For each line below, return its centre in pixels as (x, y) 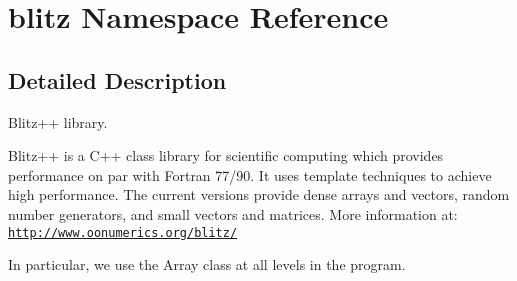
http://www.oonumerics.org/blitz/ (123, 232)
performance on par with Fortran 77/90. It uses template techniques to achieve (250, 174)
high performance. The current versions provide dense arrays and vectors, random (259, 194)
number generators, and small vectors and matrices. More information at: (233, 213)
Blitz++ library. (58, 121)
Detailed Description (117, 79)
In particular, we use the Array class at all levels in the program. (207, 264)
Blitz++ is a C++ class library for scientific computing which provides (226, 155)
